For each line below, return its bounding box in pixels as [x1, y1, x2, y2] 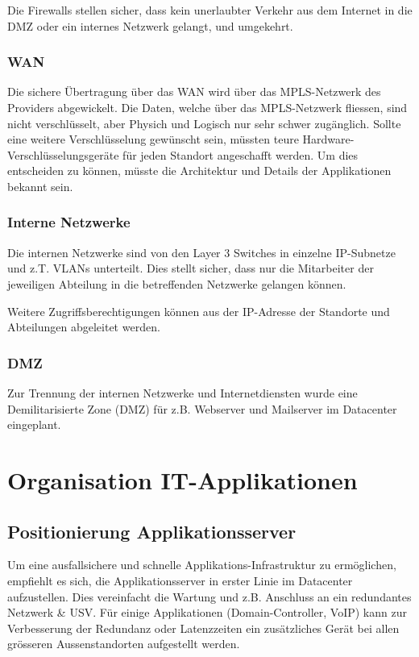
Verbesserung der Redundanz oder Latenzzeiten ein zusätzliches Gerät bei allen [7, 619, 400, 636]
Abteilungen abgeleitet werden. [7, 318, 160, 335]
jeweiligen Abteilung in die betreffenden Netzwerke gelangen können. [7, 275, 346, 292]
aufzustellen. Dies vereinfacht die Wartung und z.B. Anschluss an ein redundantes [7, 588, 412, 605]
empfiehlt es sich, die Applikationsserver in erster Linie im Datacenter [7, 572, 353, 588]
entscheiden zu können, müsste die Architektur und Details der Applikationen [7, 162, 392, 179]
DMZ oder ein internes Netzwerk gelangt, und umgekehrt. [7, 17, 293, 34]
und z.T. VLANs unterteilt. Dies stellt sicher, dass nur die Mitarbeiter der [7, 260, 374, 277]
